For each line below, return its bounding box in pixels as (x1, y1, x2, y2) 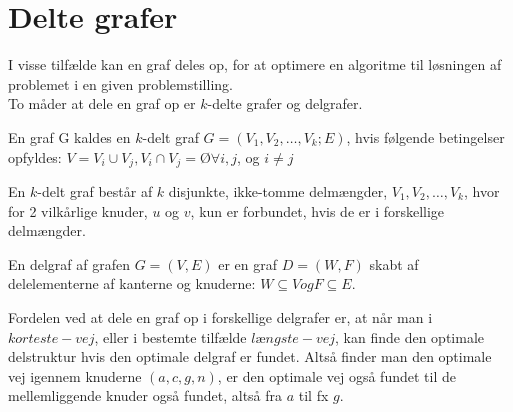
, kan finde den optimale (335, 326, 485, 347)
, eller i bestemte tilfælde (94, 326, 247, 347)
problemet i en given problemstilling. (8, 73, 233, 94)
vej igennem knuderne (8, 365, 142, 386)
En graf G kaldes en (8, 126, 131, 147)
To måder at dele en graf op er (8, 93, 196, 114)
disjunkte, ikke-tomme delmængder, (168, 180, 388, 201)
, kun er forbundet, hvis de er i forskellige (190, 200, 445, 221)
